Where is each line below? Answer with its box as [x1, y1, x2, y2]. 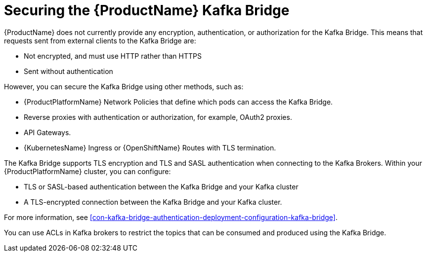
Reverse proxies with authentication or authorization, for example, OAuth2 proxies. [24, 112, 292, 121]
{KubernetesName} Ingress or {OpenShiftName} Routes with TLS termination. [24, 143, 276, 152]
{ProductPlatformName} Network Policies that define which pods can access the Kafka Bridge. [24, 97, 333, 106]
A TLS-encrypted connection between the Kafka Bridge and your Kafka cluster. [24, 197, 282, 206]
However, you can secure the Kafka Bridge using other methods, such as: [4, 82, 244, 91]
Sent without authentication [24, 67, 113, 75]
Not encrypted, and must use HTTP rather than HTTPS [24, 51, 202, 60]
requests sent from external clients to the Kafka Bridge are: [4, 36, 196, 45]
